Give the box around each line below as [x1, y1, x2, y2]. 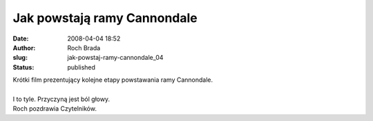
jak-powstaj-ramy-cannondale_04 [67, 54, 164, 62]
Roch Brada [67, 43, 101, 52]
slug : [12, 54, 28, 62]
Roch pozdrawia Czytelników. [12, 104, 97, 113]
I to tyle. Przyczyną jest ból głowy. [12, 95, 111, 103]
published [67, 63, 96, 71]
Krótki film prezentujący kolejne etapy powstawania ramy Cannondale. [12, 76, 213, 84]
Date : [12, 34, 29, 43]
